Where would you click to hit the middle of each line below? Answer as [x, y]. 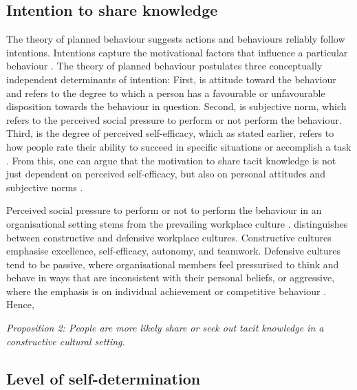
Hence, [20, 304]
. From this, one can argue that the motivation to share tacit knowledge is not [171, 160]
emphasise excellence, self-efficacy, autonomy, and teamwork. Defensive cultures [173, 251]
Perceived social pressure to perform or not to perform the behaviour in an [164, 210]
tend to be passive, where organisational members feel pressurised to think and [173, 264]
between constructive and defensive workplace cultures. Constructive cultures [169, 237]
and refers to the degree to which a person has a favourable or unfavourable [166, 93]
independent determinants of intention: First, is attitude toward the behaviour [171, 79]
